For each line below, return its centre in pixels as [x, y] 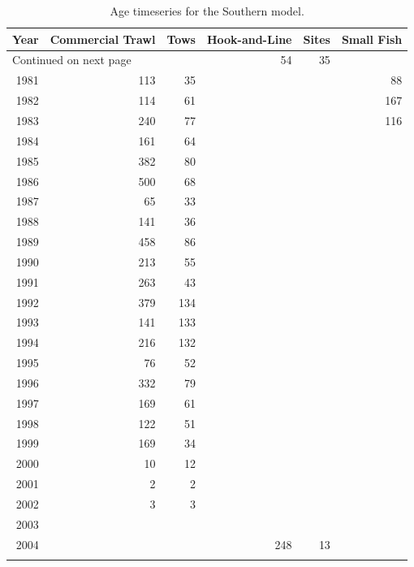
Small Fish [372, 39]
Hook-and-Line [249, 39]
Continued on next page [72, 60]
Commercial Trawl [103, 39]
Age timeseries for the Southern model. [207, 11]
